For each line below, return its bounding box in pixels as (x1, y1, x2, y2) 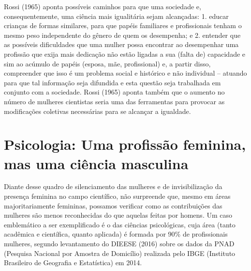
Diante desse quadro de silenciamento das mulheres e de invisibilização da (4, 181, 222, 191)
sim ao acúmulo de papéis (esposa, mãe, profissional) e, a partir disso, (4, 58, 211, 68)
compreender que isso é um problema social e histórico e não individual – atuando (4, 68, 247, 78)
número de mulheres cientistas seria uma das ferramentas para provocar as (4, 96, 225, 106)
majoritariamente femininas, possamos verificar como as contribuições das (4, 200, 222, 210)
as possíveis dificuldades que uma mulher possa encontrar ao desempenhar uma (4, 39, 239, 49)
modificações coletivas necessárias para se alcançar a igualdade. (4, 106, 191, 116)
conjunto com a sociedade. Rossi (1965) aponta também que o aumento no (4, 87, 225, 97)
